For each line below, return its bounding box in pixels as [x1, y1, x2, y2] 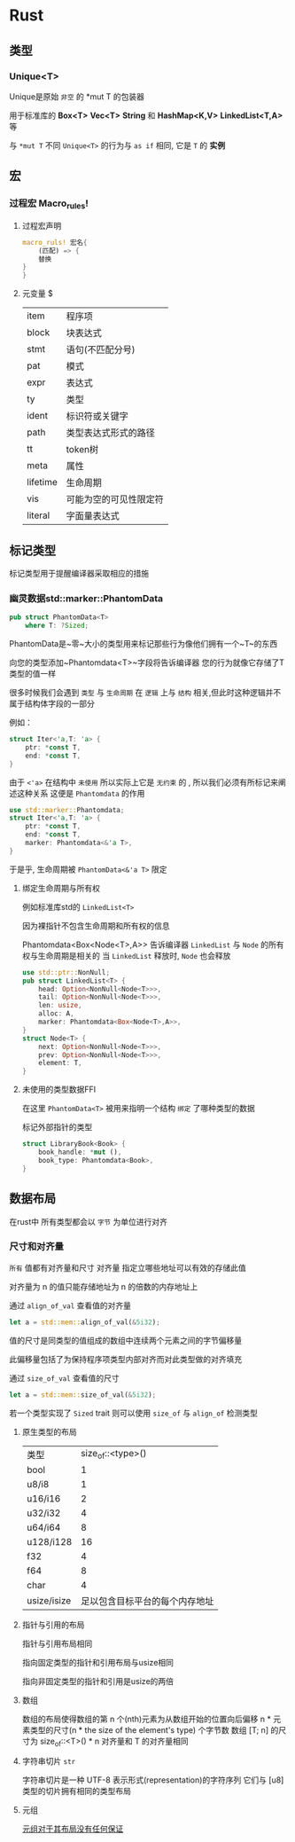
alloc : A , [38, 1009, 74, 1018]
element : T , [38, 1059, 82, 1068]
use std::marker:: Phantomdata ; [9, 805, 125, 814]
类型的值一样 [9, 669, 56, 679]
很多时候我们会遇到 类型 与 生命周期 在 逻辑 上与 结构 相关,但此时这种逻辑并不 [9, 687, 282, 698]
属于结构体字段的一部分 [9, 698, 95, 709]
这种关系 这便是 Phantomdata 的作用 [16, 788, 145, 798]
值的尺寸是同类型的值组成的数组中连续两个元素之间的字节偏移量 [9, 1335, 242, 1345]
